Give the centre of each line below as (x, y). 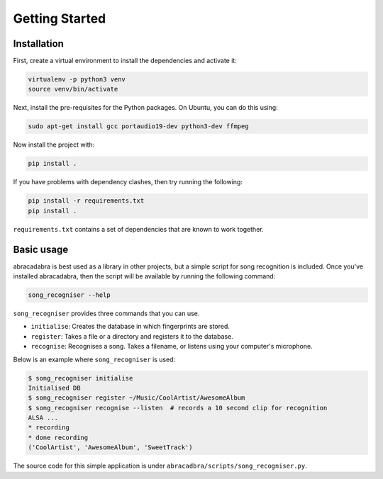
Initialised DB (54, 388)
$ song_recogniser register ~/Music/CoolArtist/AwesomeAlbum (137, 398)
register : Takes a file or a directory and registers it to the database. (132, 336)
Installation (38, 44)
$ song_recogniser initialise (81, 378)
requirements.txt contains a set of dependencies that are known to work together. (138, 229)
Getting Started (60, 18)
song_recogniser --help (70, 295)
